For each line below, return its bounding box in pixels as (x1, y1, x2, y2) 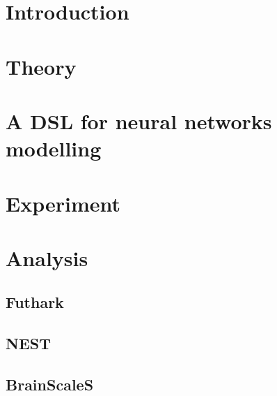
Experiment (6, 189, 121, 217)
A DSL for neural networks (6, 106, 272, 135)
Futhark (6, 291, 64, 313)
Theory (6, 52, 77, 80)
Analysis (6, 243, 88, 272)
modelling (6, 134, 102, 163)
